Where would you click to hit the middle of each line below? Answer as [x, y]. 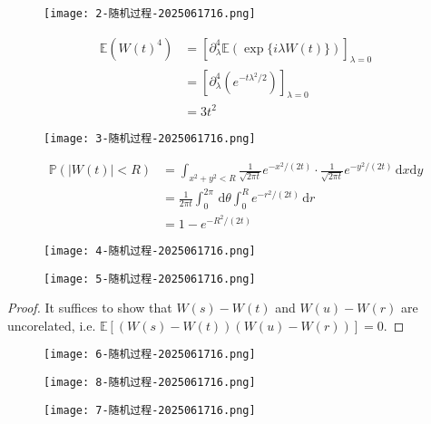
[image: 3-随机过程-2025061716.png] [150, 138]
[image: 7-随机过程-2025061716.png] [150, 410]
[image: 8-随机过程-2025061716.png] [150, 383]
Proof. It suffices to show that [90, 308]
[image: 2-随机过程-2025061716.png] [150, 14]
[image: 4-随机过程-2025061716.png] [150, 251]
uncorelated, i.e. [52, 325]
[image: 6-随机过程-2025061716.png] [150, 355]
